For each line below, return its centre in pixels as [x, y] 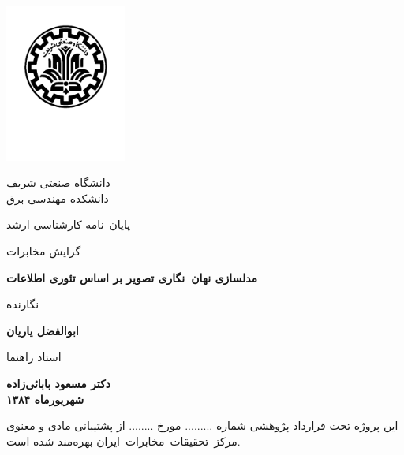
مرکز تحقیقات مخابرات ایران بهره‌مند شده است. [123, 440]
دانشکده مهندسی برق [58, 198]
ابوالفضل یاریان [43, 330]
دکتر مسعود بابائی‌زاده [58, 384]
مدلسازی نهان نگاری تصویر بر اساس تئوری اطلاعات [132, 277]
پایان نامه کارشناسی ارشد [69, 224]
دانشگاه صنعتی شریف [58, 183]
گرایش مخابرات [44, 251]
